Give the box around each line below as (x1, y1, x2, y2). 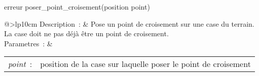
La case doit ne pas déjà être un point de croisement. (4, 28, 169, 39)
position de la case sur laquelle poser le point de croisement (40, 58, 251, 70)
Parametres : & (4, 38, 53, 48)
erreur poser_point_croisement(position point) (4, 2, 150, 12)
